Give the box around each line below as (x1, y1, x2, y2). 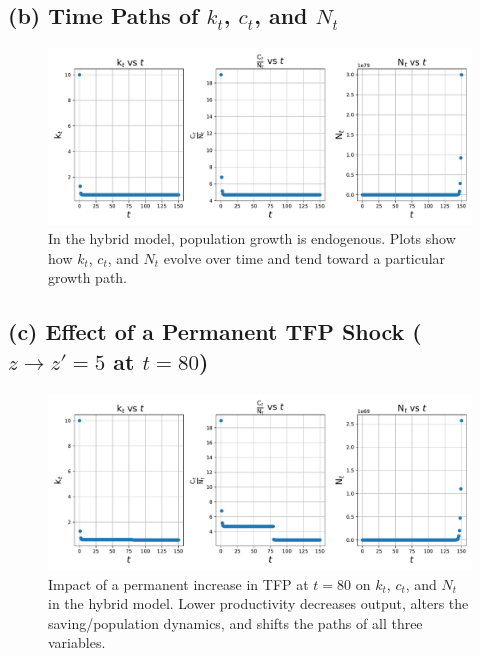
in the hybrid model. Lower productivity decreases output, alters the (48, 593, 469, 614)
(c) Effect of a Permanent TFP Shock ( (8, 316, 422, 347)
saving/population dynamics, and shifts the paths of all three (48, 612, 423, 633)
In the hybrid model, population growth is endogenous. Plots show (48, 228, 456, 249)
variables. (48, 632, 106, 653)
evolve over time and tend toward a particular (163, 247, 446, 268)
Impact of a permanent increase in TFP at (48, 573, 309, 594)
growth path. (48, 267, 128, 288)
